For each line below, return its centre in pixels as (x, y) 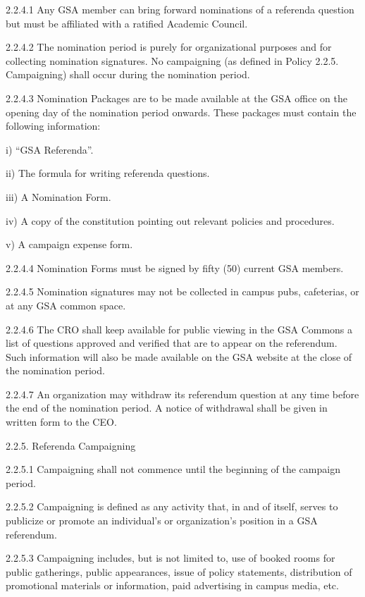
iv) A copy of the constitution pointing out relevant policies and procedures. (170, 220)
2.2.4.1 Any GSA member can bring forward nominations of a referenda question (180, 9)
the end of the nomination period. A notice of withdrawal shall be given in (167, 408)
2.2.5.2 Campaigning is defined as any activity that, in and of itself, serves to (172, 506)
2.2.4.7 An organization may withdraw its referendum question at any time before (182, 394)
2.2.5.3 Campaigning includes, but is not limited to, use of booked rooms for (171, 558)
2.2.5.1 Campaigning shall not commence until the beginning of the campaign (173, 469)
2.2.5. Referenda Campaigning (71, 445)
